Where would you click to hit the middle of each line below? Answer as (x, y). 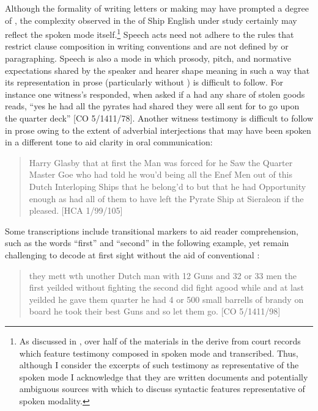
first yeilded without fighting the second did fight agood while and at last (166, 287)
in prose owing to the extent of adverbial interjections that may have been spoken (158, 130)
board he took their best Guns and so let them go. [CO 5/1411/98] (155, 311)
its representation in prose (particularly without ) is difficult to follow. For (144, 82)
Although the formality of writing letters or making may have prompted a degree (157, 8)
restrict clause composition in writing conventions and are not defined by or (147, 46)
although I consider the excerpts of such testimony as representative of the (159, 365)
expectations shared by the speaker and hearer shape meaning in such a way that (157, 70)
